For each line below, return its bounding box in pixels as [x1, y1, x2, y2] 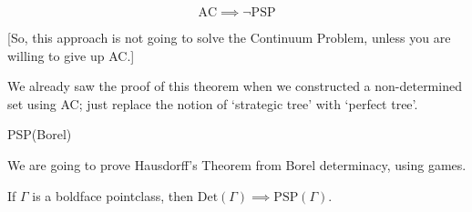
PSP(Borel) [7, 125, 72, 144]
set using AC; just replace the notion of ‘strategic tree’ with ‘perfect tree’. [7, 94, 418, 113]
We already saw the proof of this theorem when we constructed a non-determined [7, 76, 462, 96]
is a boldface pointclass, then [32, 186, 194, 205]
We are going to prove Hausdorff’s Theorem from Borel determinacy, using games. [7, 155, 467, 174]
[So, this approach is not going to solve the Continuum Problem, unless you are [7, 28, 451, 46]
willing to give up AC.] [7, 45, 135, 65]
